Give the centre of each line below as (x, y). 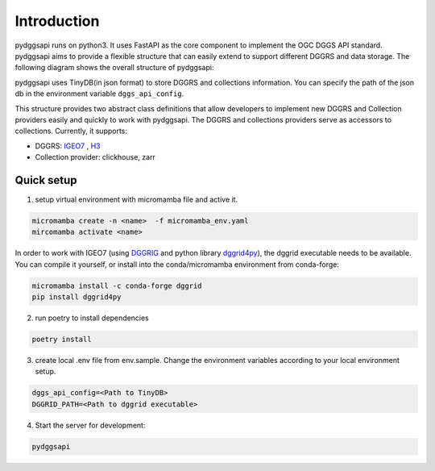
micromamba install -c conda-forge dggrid (117, 286)
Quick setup (46, 180)
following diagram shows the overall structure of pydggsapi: (114, 68)
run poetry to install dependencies (92, 318)
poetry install (62, 340)
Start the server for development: (90, 425)
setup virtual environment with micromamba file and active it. (136, 199)
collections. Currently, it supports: (71, 131)
